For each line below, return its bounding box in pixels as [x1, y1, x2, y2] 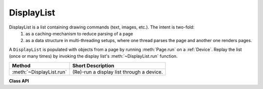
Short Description [72, 62, 114, 69]
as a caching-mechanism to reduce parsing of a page [25, 30, 133, 36]
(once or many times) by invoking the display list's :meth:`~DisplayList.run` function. [9, 53, 178, 59]
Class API [9, 78, 29, 84]
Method [12, 62, 31, 69]
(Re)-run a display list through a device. [72, 68, 163, 75]
